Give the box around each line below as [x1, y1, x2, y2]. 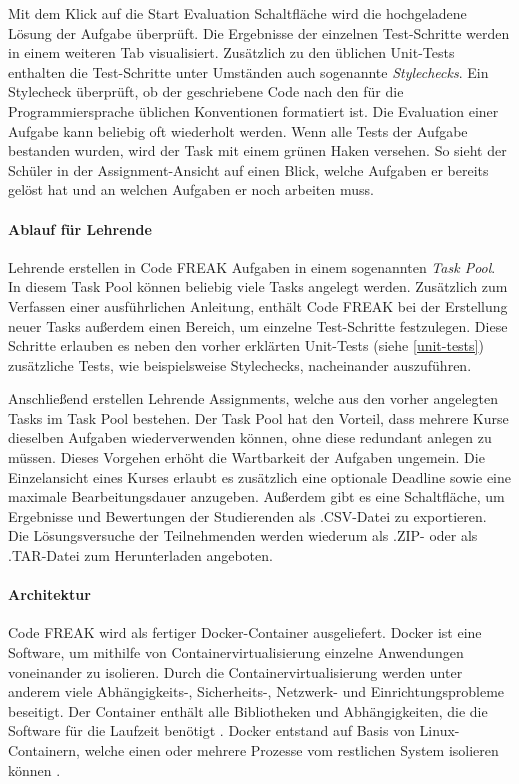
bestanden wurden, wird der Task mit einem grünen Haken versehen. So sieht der [8, 140, 507, 161]
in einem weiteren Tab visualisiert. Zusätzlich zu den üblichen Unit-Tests [8, 42, 455, 63]
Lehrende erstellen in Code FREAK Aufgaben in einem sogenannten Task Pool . [8, 256, 496, 277]
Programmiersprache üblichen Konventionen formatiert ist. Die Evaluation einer [8, 100, 499, 121]
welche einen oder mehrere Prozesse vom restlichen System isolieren [84, 740, 499, 760]
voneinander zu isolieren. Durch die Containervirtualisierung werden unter [8, 661, 463, 682]
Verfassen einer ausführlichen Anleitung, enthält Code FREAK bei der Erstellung [8, 295, 508, 316]
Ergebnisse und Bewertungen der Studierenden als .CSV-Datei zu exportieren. [8, 505, 487, 526]
